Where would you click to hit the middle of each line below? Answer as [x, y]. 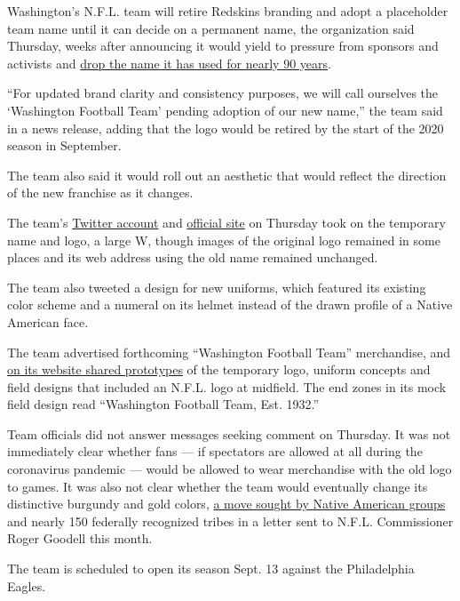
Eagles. [27, 585]
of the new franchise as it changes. [100, 192]
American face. [48, 321]
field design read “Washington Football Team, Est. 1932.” [163, 404]
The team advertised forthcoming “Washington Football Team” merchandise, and [229, 352]
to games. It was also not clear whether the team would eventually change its [218, 486]
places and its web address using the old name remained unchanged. [193, 257]
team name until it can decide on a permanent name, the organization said [211, 28]
